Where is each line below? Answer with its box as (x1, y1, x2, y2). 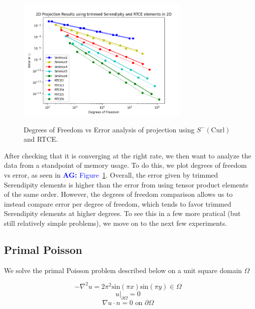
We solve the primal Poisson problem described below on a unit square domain (4, 265, 242, 275)
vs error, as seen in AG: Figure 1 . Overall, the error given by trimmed (4, 169, 218, 180)
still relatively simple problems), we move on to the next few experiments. (4, 217, 227, 228)
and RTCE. (24, 134, 59, 144)
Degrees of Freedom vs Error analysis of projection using (24, 124, 194, 134)
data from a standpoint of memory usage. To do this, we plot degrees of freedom (4, 160, 247, 170)
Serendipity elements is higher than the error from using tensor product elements (4, 179, 249, 189)
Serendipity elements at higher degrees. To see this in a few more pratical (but (4, 208, 241, 218)
